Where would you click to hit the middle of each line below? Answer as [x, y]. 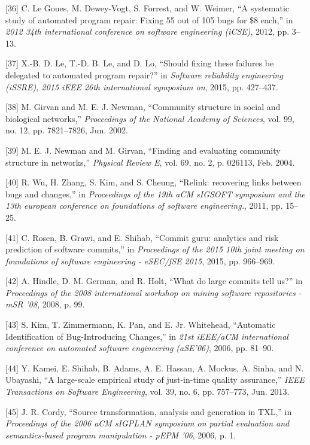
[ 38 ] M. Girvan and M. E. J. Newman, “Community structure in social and [143, 107]
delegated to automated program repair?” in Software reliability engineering [144, 74]
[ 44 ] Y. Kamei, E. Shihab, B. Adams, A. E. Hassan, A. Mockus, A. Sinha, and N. [155, 368]
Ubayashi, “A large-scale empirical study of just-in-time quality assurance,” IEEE [155, 380]
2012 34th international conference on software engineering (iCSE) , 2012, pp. [148, 31]
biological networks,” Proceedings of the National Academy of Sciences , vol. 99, [150, 118]
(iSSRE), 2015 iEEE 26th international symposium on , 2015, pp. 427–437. [142, 86]
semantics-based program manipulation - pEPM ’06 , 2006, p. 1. [121, 435]
